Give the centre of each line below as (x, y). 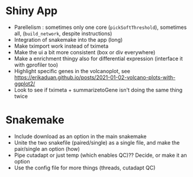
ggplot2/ (25, 83)
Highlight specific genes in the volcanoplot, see (72, 71)
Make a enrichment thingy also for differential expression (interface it (98, 58)
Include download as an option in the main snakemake (80, 136)
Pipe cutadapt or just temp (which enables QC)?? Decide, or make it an (100, 155)
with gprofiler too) (36, 65)
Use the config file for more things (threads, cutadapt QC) (85, 168)
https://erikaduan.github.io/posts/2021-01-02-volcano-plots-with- (95, 77)
